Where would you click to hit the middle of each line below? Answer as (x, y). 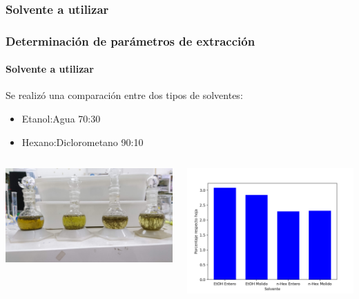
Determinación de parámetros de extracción (130, 40)
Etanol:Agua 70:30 (61, 119)
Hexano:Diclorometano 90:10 (83, 142)
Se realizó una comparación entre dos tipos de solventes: (124, 95)
